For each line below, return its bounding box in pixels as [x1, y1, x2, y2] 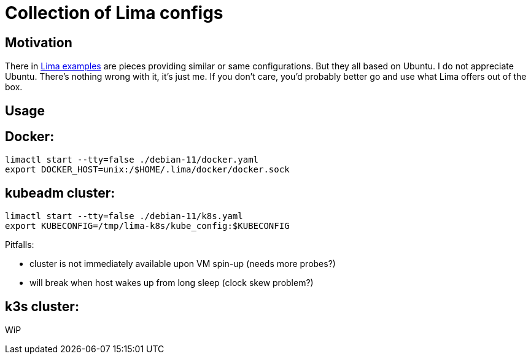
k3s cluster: [5, 298, 79, 314]
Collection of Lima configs [5, 2, 223, 23]
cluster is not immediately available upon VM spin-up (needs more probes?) [29, 258, 336, 269]
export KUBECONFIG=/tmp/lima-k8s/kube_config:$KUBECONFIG [5, 221, 290, 231]
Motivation [5, 34, 72, 50]
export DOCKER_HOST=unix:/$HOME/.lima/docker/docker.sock [5, 164, 290, 175]
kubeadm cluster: [5, 185, 115, 201]
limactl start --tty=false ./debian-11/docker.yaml [5, 155, 259, 165]
